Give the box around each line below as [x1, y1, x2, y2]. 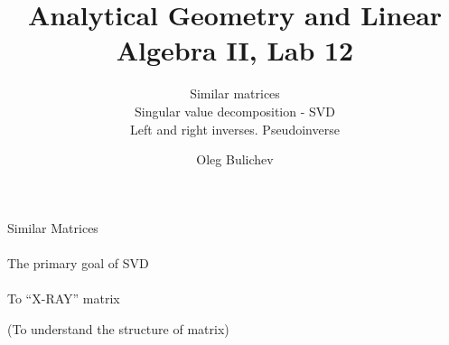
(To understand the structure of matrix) [7, 319, 229, 338]
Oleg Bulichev [196, 150, 274, 169]
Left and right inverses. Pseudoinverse [130, 119, 340, 138]
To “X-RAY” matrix [7, 289, 120, 308]
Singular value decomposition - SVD [135, 101, 335, 120]
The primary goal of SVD [7, 253, 149, 272]
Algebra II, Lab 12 [116, 32, 354, 69]
